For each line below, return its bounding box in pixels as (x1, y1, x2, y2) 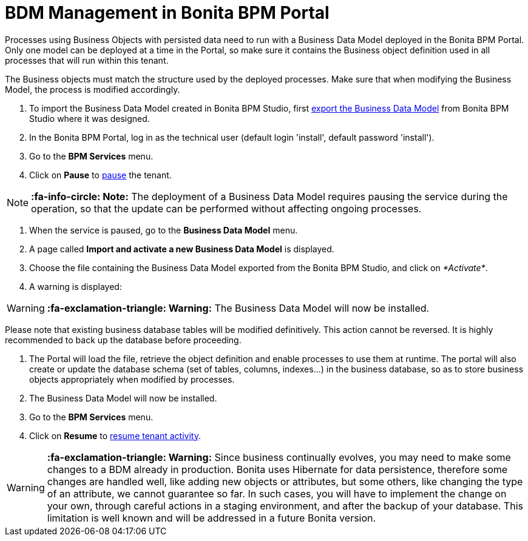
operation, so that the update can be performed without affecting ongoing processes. (31, 202, 422, 215)
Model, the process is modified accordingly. (5, 84, 180, 95)
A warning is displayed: (29, 281, 122, 292)
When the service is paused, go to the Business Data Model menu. (29, 224, 298, 235)
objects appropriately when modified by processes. (29, 374, 235, 385)
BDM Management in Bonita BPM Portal (5, 2, 330, 23)
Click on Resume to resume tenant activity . (29, 430, 201, 441)
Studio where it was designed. (29, 113, 150, 124)
